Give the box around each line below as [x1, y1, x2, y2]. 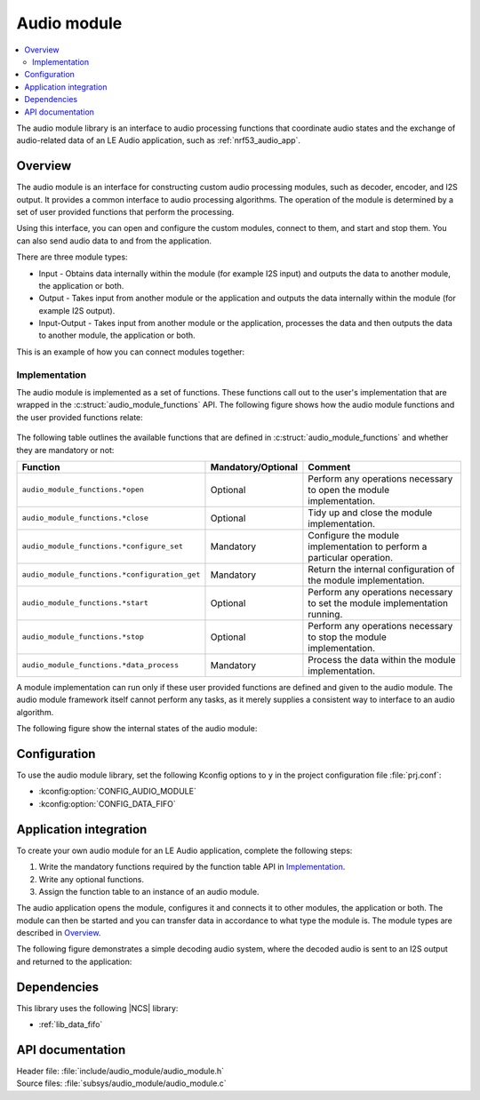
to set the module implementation [308, 596, 449, 609]
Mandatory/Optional [210, 460, 298, 473]
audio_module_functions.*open [21, 485, 144, 495]
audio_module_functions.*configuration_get [21, 570, 201, 579]
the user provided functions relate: [16, 411, 144, 422]
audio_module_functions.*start [21, 598, 148, 608]
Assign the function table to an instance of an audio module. [38, 886, 260, 897]
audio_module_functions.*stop [21, 632, 144, 642]
